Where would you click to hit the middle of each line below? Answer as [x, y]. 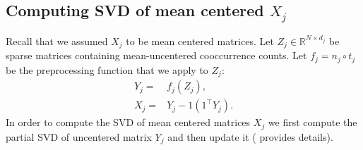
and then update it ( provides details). [250, 136]
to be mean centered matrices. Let [200, 40]
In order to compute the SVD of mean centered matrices [128, 122]
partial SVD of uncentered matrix [79, 136]
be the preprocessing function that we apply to [107, 69]
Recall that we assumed [57, 40]
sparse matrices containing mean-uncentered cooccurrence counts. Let [156, 55]
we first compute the [313, 122]
